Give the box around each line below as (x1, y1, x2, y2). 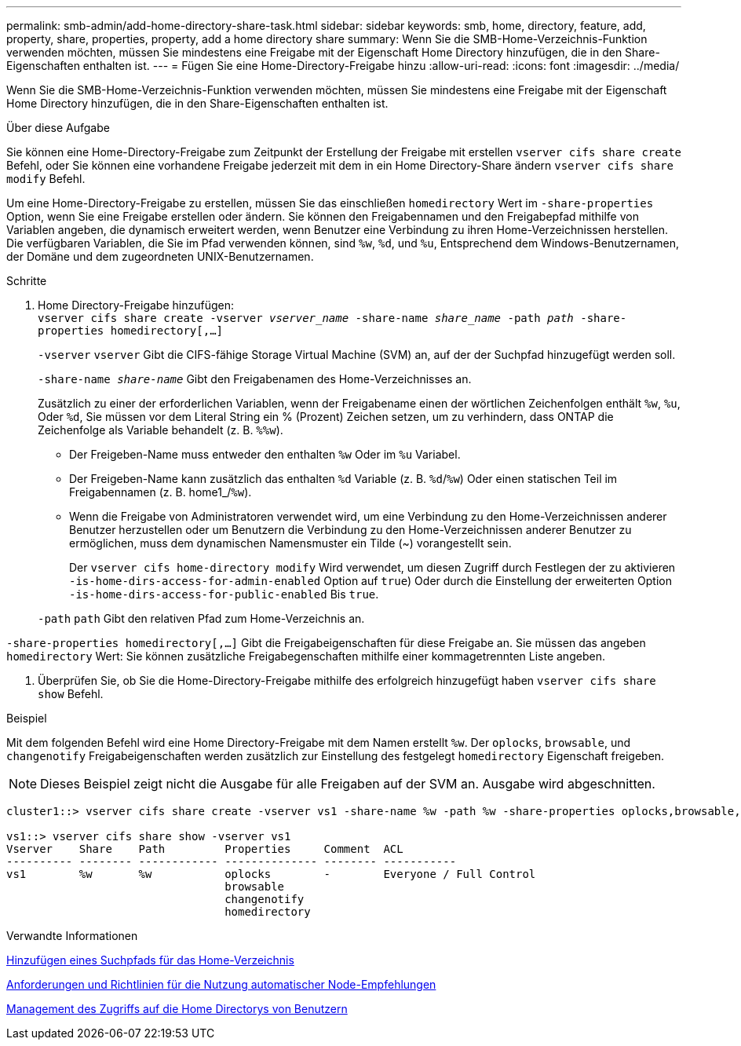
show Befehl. (38, 687, 104, 700)
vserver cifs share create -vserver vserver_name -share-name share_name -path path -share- (38, 312, 627, 324)
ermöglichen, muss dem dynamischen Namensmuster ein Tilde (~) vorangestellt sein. (69, 536, 512, 550)
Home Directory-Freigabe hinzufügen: (38, 298, 234, 312)
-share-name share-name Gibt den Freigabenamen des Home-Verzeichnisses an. (38, 372, 472, 386)
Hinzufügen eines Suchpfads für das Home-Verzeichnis (6, 953, 294, 967)
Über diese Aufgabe (6, 121, 110, 134)
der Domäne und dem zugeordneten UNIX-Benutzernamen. (6, 250, 314, 263)
